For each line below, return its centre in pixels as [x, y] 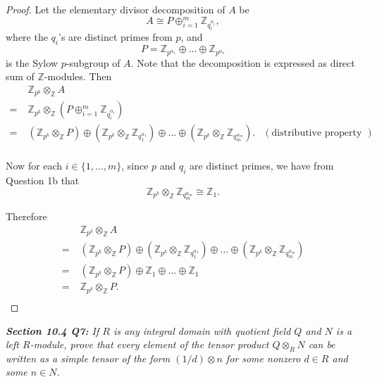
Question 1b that [43, 180]
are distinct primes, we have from [262, 166]
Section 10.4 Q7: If [52, 330]
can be [322, 344]
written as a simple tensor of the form [88, 358]
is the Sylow [32, 62]
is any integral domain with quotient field [202, 330]
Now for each [34, 166]
